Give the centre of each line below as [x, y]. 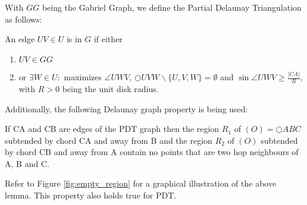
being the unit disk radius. [110, 88]
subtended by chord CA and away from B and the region [109, 140]
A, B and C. [27, 163]
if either [108, 39]
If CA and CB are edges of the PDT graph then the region [112, 129]
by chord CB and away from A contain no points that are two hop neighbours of [152, 152]
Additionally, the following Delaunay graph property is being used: [126, 108]
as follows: [24, 19]
